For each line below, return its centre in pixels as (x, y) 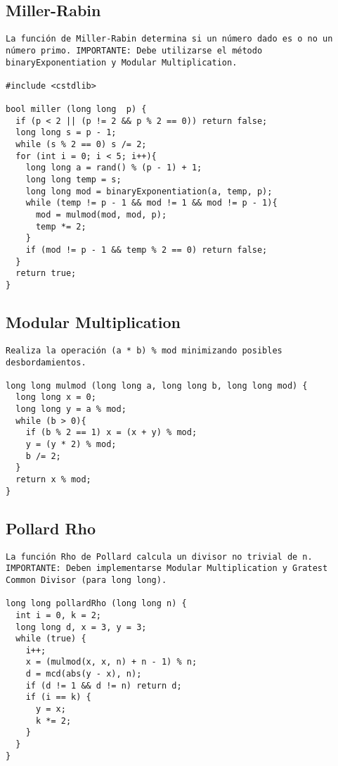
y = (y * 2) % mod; (71, 445)
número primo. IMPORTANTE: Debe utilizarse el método (134, 50)
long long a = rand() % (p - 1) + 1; (114, 168)
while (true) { (51, 639)
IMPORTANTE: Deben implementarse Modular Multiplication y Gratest (167, 569)
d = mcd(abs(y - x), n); (84, 674)
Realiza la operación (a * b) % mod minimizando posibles (144, 350)
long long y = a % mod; (71, 409)
